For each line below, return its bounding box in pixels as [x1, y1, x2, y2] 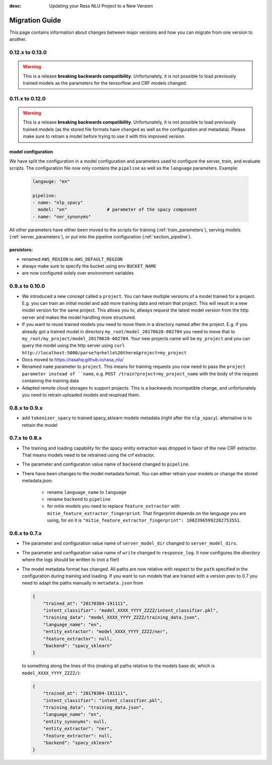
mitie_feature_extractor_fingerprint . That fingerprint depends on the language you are [47, 510, 246, 516]
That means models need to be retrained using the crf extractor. [22, 452, 155, 458]
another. [9, 36, 27, 42]
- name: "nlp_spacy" [32, 200, 83, 206]
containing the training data [22, 378, 79, 384]
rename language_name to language [47, 489, 127, 495]
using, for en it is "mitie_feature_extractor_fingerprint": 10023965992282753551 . [47, 517, 241, 524]
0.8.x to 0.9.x [9, 404, 43, 411]
